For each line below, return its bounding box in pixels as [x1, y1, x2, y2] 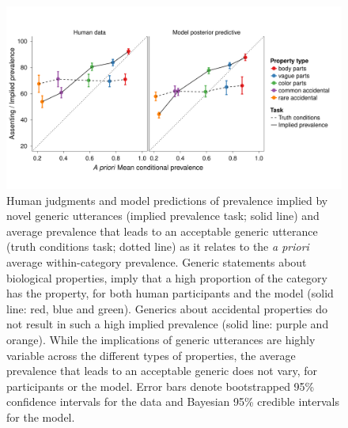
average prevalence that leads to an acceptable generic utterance [6, 222, 318, 239]
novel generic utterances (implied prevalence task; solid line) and [6, 207, 320, 224]
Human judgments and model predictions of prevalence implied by [6, 191, 328, 208]
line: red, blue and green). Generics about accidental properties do [6, 300, 328, 316]
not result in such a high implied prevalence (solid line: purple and [6, 316, 329, 332]
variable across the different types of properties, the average [6, 347, 296, 363]
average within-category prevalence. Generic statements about [6, 254, 307, 271]
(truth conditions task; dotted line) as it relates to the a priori [6, 238, 309, 255]
